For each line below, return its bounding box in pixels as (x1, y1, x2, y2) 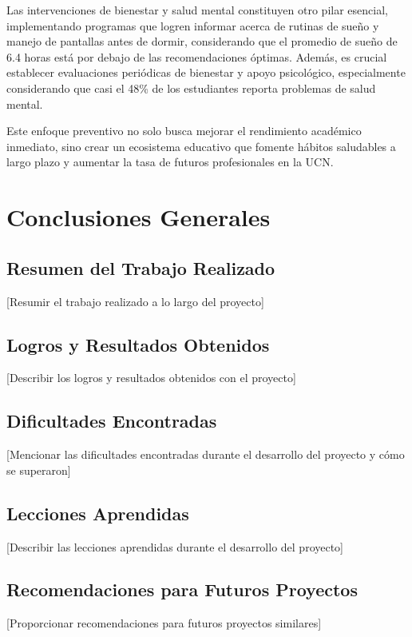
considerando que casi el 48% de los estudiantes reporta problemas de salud (6, 79, 376, 96)
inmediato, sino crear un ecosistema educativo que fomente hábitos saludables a (6, 137, 396, 154)
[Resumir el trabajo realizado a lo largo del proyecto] (6, 293, 264, 309)
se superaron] (6, 461, 71, 478)
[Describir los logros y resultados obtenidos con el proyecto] (6, 369, 296, 386)
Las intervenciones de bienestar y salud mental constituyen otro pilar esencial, (6, 2, 388, 18)
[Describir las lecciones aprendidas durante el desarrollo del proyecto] (6, 538, 344, 555)
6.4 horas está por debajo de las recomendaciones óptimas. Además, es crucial (6, 48, 387, 65)
